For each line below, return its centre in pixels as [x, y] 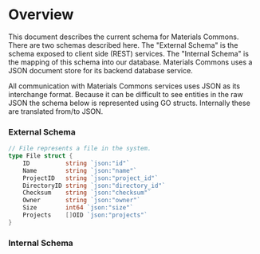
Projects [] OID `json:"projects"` [85, 215]
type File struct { [41, 156]
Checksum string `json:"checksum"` [87, 193]
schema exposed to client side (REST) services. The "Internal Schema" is [129, 53]
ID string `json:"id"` [76, 163]
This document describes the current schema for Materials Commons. [124, 37]
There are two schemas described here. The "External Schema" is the [123, 45]
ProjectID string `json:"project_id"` [91, 178]
